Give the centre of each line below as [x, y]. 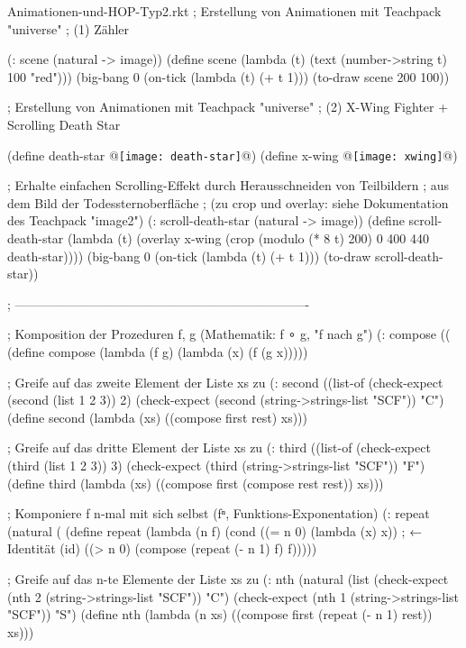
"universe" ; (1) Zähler [69, 28]
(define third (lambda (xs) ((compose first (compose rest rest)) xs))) [196, 483]
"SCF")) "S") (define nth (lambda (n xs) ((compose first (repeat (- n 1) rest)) [220, 614]
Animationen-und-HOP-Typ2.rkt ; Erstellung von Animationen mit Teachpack [224, 11]
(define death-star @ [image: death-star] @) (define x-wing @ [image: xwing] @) [233, 155]
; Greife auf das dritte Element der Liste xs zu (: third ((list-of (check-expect [219, 447]
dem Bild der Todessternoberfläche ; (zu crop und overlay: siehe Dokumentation [228, 202]
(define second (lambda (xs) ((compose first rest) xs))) [158, 417]
